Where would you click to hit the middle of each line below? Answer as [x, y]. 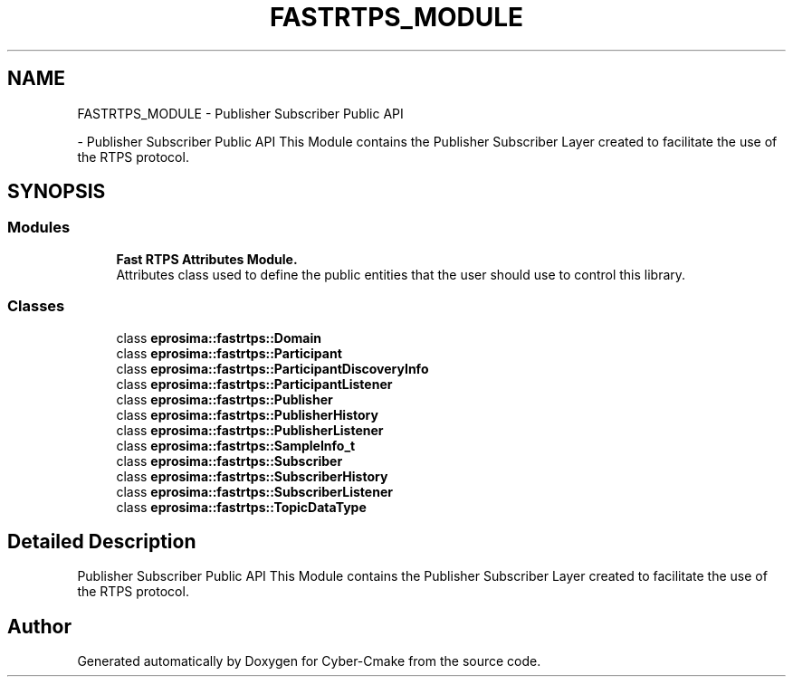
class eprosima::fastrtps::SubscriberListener [254, 491]
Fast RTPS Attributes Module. [207, 259]
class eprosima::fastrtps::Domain [219, 337]
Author [39, 626]
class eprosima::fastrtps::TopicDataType [241, 507]
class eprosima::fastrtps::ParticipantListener [254, 384]
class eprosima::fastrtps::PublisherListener [250, 430]
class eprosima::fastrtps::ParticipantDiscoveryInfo [272, 368]
